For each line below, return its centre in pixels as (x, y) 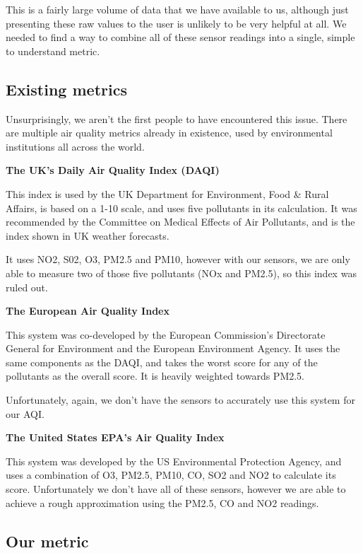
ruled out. (27, 287)
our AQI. (25, 413)
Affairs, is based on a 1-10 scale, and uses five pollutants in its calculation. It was (181, 208)
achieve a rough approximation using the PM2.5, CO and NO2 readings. (162, 502)
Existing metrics (66, 89)
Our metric (47, 541)
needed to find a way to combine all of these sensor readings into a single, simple (180, 37)
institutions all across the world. (75, 146)
